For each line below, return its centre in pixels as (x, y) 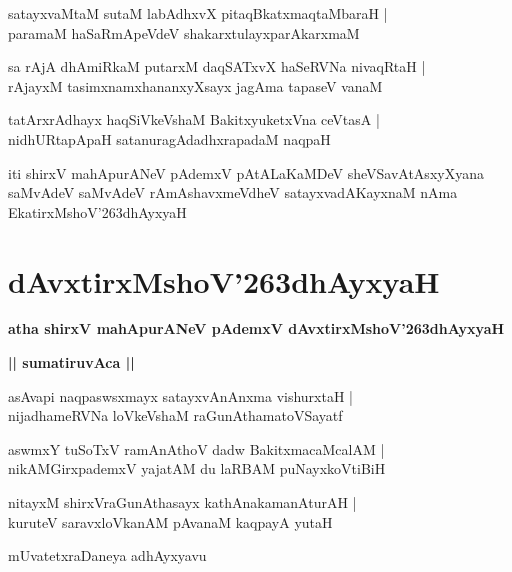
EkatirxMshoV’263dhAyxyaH (97, 211)
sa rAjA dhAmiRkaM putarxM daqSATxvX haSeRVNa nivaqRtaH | (217, 66)
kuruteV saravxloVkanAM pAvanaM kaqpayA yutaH (170, 521)
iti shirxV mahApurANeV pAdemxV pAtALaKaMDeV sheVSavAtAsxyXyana (246, 172)
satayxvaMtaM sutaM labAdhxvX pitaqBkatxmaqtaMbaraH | (198, 13)
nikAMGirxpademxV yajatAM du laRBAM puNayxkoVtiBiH (197, 468)
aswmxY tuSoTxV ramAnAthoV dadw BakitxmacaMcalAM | (196, 448)
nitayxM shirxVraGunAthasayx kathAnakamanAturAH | (182, 502)
